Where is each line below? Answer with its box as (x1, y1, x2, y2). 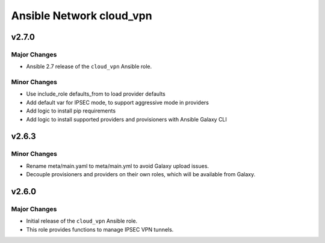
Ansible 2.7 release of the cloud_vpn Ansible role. (26, 63, 152, 70)
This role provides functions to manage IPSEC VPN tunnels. (26, 226, 174, 233)
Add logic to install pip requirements (26, 107, 116, 114)
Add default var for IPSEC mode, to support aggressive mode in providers (26, 99, 209, 106)
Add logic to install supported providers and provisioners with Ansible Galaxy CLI (26, 115, 227, 123)
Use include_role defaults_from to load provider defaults (26, 90, 166, 97)
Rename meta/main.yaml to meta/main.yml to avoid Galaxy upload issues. (26, 162, 209, 170)
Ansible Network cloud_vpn (11, 9, 153, 22)
